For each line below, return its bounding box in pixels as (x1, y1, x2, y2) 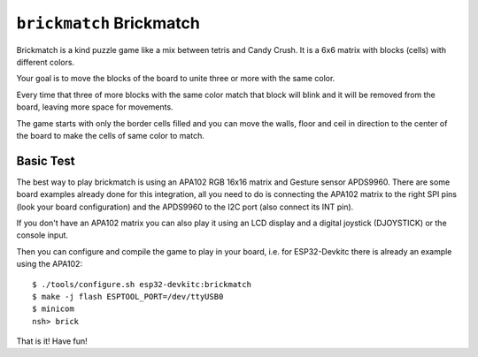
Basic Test (16, 153, 75, 168)
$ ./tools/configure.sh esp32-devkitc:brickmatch (32, 279, 252, 289)
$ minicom (32, 304, 74, 314)
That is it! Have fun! (16, 336, 88, 346)
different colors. (16, 57, 75, 67)
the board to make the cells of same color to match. (16, 130, 205, 141)
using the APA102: (16, 259, 83, 270)
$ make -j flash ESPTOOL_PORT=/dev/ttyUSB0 (32, 292, 224, 301)
